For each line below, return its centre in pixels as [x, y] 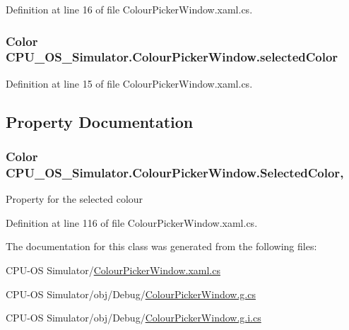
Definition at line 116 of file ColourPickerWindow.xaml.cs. [132, 222]
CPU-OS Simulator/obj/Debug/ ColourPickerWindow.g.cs [131, 294]
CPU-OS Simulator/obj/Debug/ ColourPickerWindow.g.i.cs [134, 318]
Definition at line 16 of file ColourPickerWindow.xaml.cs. [129, 9]
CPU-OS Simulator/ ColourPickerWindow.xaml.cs [113, 270]
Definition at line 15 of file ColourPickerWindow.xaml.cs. [129, 83]
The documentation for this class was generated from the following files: [161, 246]
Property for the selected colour [75, 199]
